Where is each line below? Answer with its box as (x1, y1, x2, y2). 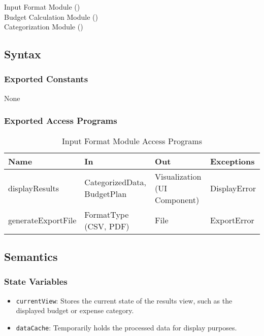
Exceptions (210, 155, 255, 167)
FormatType (84, 208, 129, 220)
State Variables (4, 275, 68, 288)
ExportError (210, 214, 254, 226)
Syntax (4, 46, 41, 62)
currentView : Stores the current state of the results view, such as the (16, 295, 233, 306)
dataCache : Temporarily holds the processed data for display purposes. (16, 322, 237, 332)
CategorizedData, (84, 176, 146, 188)
